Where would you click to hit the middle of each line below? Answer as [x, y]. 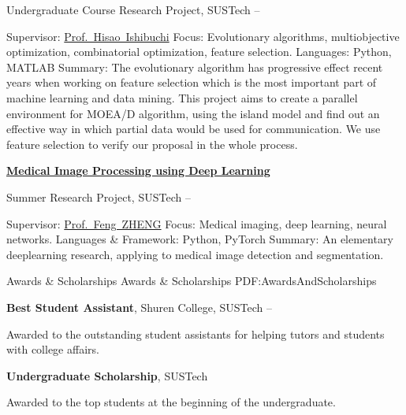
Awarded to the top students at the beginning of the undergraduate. [171, 402]
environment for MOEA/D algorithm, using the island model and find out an [193, 113]
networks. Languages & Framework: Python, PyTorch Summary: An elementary [200, 239]
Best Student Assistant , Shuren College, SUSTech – [139, 307]
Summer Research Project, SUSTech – [99, 196]
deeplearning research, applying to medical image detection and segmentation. [195, 254]
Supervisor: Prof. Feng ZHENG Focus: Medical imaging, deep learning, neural [197, 223]
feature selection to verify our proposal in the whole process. [152, 144]
